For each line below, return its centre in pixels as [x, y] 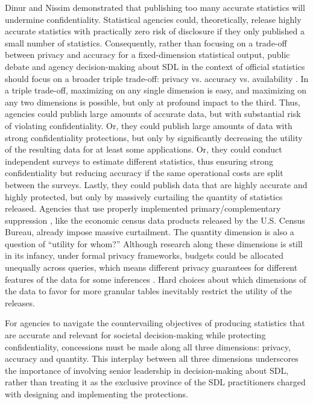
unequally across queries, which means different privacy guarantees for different [151, 267]
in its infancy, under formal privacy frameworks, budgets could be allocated [144, 255]
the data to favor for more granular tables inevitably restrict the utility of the [149, 291]
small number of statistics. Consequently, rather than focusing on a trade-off [146, 43]
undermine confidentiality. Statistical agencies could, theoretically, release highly [153, 19]
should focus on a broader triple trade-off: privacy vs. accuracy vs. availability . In [157, 78]
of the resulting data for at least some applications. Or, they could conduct [144, 149]
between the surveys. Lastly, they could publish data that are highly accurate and [156, 184]
